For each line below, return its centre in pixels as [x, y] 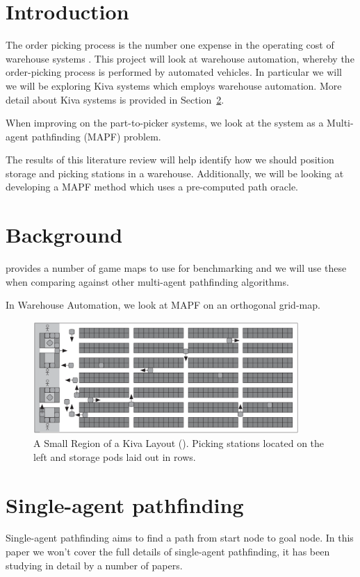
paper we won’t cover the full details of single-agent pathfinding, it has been [168, 552]
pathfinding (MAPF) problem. [96, 136]
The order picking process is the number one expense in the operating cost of [170, 45]
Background [64, 235]
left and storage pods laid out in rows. [115, 456]
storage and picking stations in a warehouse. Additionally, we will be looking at [175, 173]
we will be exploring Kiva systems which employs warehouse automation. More [174, 85]
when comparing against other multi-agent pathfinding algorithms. [147, 281]
